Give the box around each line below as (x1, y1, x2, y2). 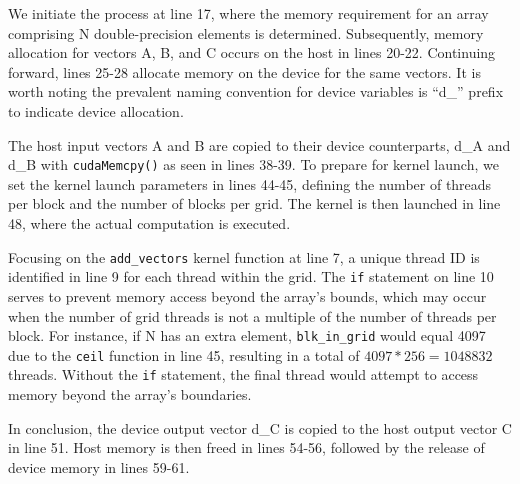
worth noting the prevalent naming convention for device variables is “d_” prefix (8, 81, 504, 102)
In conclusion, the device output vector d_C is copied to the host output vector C (8, 417, 512, 438)
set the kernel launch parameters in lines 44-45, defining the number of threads (8, 173, 492, 194)
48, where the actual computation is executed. (8, 213, 291, 233)
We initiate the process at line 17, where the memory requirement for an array (8, 3, 489, 23)
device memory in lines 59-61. (8, 456, 190, 477)
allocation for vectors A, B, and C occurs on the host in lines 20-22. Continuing (8, 42, 496, 63)
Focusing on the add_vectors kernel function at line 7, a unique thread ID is (8, 246, 480, 267)
